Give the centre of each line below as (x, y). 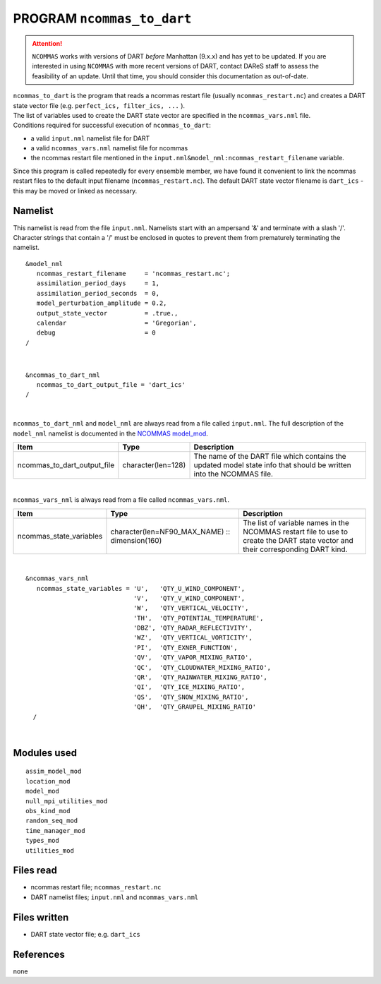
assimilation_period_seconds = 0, (98, 293)
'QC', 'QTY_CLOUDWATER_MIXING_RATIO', (202, 667)
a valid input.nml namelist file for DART (90, 138)
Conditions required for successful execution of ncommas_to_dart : (112, 125)
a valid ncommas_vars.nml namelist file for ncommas (109, 148)
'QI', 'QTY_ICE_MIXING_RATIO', (189, 687)
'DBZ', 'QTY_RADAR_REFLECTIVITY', (193, 628)
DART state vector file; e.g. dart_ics (85, 934)
